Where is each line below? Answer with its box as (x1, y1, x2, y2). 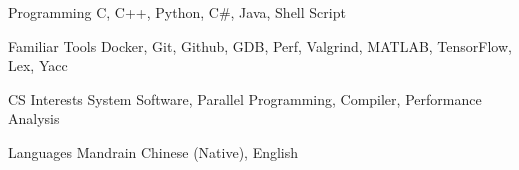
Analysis (8, 108, 60, 129)
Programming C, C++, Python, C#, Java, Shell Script (8, 2, 346, 22)
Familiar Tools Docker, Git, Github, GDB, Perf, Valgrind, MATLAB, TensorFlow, (8, 35, 512, 56)
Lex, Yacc (8, 55, 68, 76)
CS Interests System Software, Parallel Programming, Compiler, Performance (8, 88, 482, 109)
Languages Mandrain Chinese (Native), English (8, 141, 299, 162)
